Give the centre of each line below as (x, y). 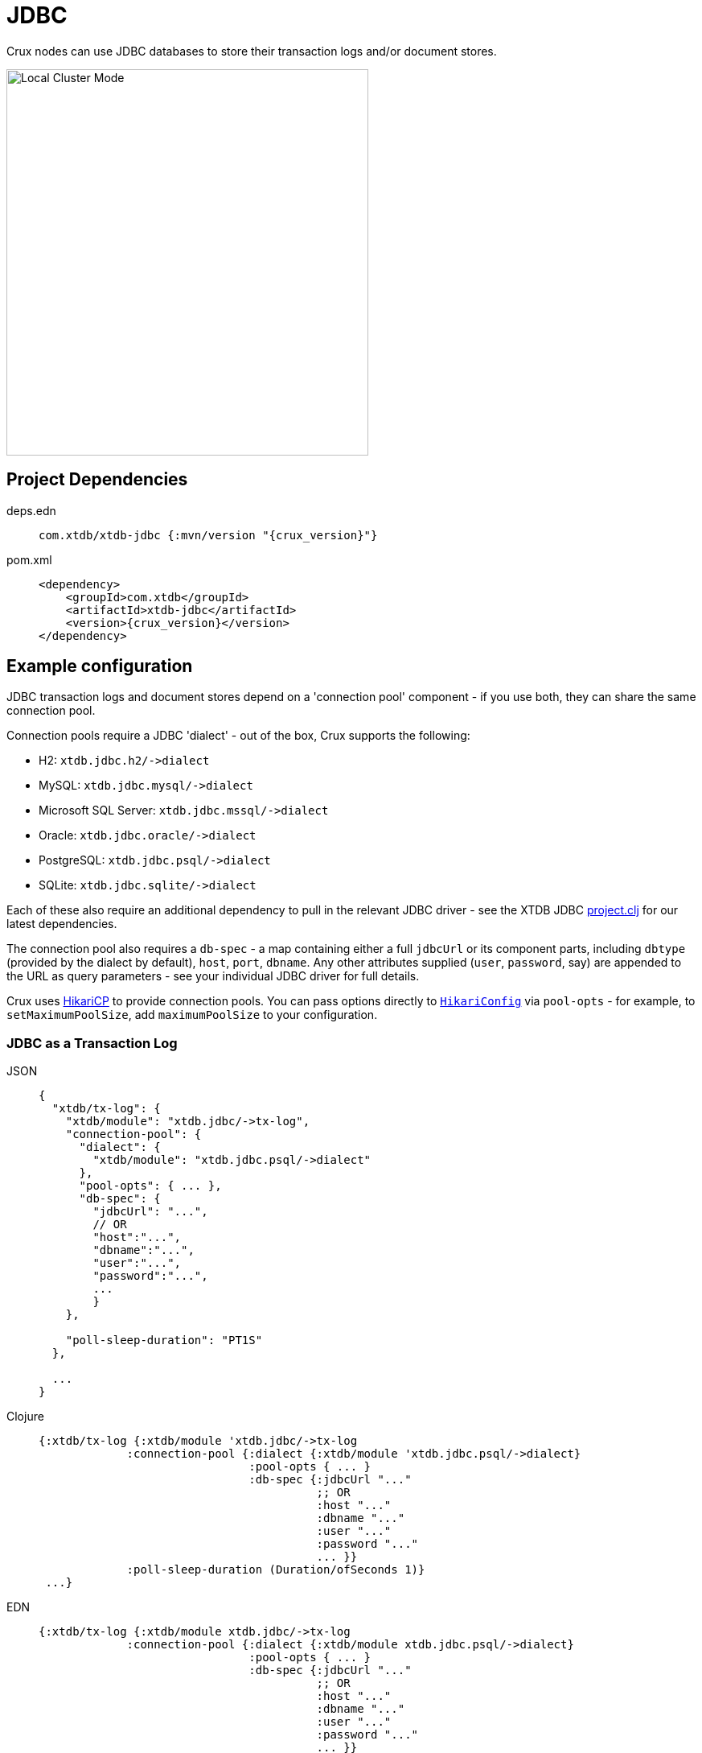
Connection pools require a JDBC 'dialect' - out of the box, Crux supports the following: (238, 736)
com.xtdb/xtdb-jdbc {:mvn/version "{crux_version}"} (208, 535)
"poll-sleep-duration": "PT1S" (164, 1341)
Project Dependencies (97, 480)
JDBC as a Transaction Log (92, 1043)
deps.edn (31, 510)
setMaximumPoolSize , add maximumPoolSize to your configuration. (192, 1015)
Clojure (25, 1417)
